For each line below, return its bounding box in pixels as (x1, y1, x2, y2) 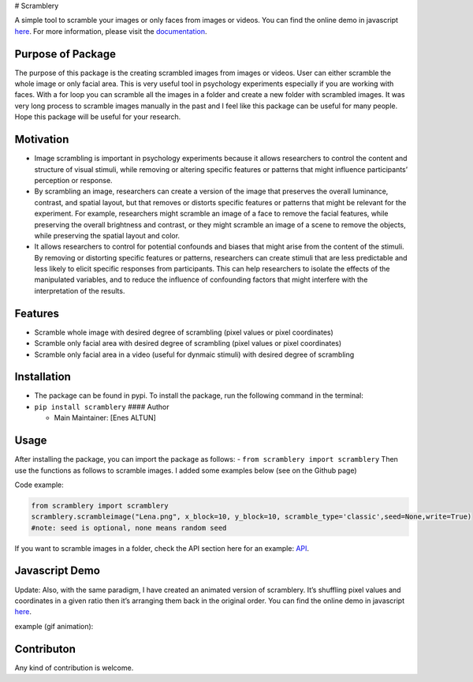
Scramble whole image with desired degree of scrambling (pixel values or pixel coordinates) (34, 328, 334, 337)
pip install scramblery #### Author (34, 402, 169, 411)
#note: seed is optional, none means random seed (31, 523, 227, 532)
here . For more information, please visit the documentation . (14, 26, 208, 36)
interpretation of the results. (34, 286, 125, 295)
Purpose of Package (14, 47, 116, 61)
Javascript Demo (14, 564, 100, 578)
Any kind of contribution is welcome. (14, 663, 134, 673)
